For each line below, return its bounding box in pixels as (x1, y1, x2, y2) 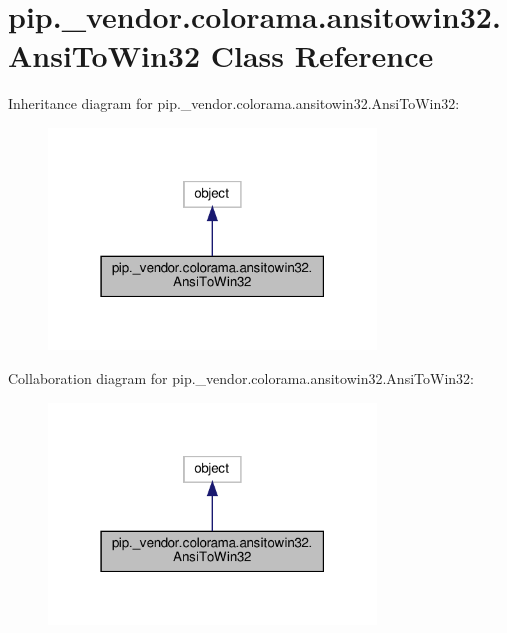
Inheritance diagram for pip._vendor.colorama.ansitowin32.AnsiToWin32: (8, 93, 460, 114)
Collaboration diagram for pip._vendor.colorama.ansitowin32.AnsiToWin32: (8, 368, 474, 389)
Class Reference (210, 35, 434, 76)
